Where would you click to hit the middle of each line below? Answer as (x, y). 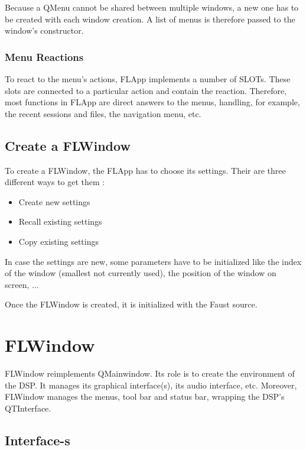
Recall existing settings (60, 221)
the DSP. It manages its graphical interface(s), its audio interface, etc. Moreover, (151, 385)
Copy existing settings (58, 241)
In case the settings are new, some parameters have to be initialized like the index (153, 261)
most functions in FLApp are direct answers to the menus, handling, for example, (152, 102)
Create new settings (54, 201)
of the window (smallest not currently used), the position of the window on (141, 273)
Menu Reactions (44, 56)
